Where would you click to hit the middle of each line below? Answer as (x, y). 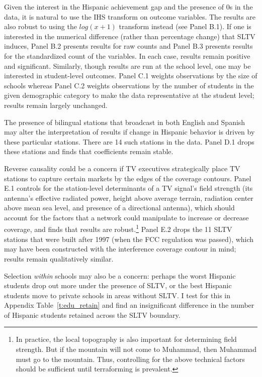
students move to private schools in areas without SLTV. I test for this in (117, 295)
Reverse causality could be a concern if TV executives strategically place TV (122, 168)
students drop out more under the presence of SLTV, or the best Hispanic (118, 285)
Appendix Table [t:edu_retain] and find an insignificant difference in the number (129, 305)
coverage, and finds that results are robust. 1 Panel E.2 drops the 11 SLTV (118, 228)
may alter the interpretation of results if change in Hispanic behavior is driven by (129, 132)
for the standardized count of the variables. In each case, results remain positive (127, 55)
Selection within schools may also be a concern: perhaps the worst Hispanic (120, 275)
